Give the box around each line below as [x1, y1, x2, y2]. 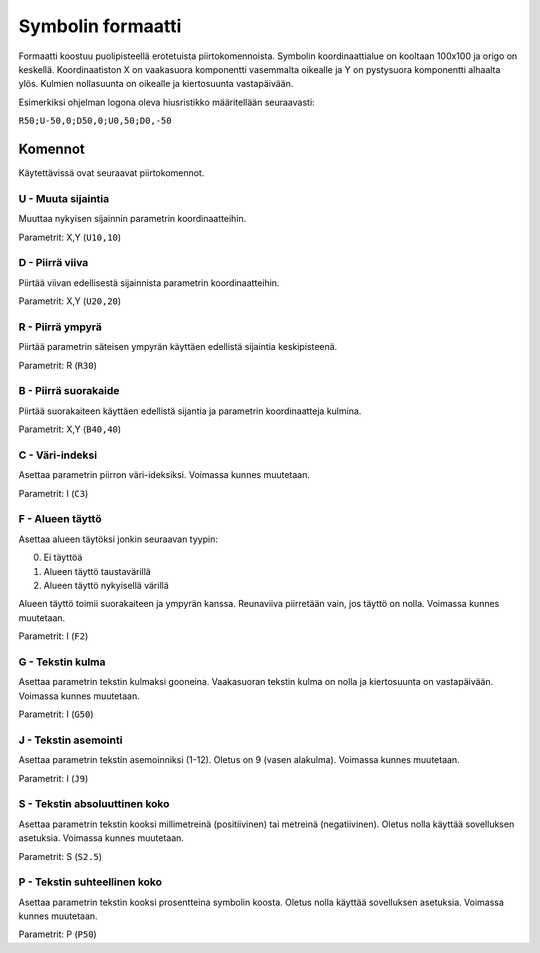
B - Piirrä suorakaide [18, 384, 120, 398]
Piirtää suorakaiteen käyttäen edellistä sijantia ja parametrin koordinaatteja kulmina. [18, 405, 362, 417]
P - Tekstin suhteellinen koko [18, 875, 162, 889]
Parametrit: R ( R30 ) [18, 359, 97, 371]
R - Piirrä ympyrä [18, 320, 102, 334]
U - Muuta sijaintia [18, 191, 110, 205]
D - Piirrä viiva [18, 256, 89, 270]
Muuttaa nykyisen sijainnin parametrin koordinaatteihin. [18, 213, 247, 225]
